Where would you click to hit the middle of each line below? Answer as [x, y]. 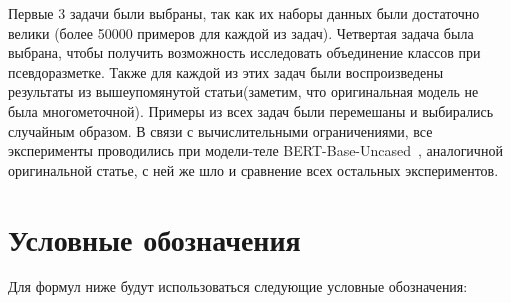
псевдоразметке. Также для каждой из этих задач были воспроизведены [226, 71]
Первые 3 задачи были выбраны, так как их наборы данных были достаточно [244, 13]
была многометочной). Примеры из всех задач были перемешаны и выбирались [251, 110]
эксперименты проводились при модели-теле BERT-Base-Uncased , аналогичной [255, 150]
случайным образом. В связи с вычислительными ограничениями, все [220, 130]
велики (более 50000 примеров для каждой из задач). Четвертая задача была [241, 32]
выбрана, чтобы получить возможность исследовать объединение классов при [244, 52]
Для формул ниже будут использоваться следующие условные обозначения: [238, 286]
